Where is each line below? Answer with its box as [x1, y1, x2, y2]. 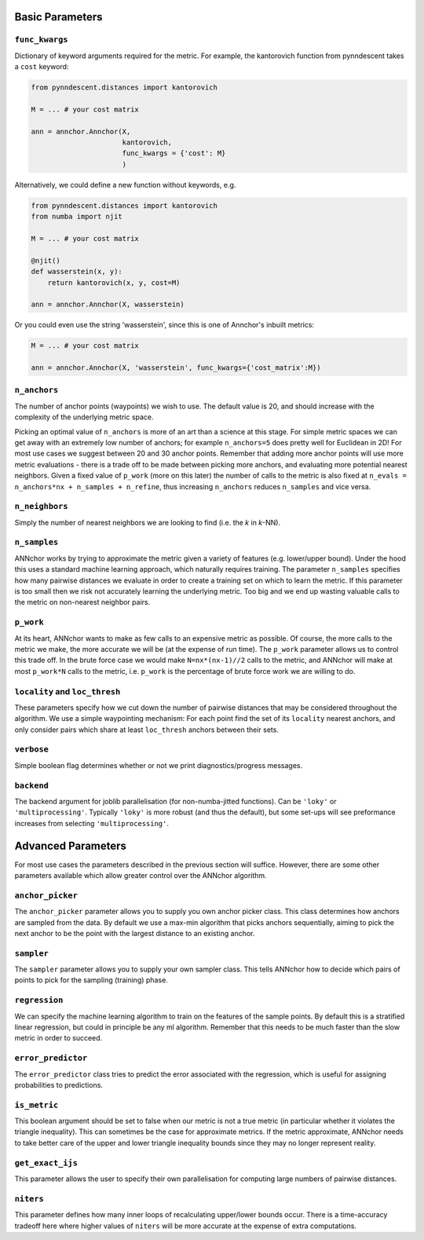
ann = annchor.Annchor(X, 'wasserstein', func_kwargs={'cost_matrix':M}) [31, 364, 321, 372]
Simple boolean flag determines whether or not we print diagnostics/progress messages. [14, 760, 303, 770]
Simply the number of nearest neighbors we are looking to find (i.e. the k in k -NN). [14, 518, 281, 527]
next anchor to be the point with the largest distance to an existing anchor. [14, 928, 255, 938]
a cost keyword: [14, 62, 69, 71]
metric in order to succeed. [14, 1033, 103, 1043]
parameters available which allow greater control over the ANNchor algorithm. [14, 871, 267, 880]
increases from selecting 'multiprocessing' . [14, 818, 169, 828]
